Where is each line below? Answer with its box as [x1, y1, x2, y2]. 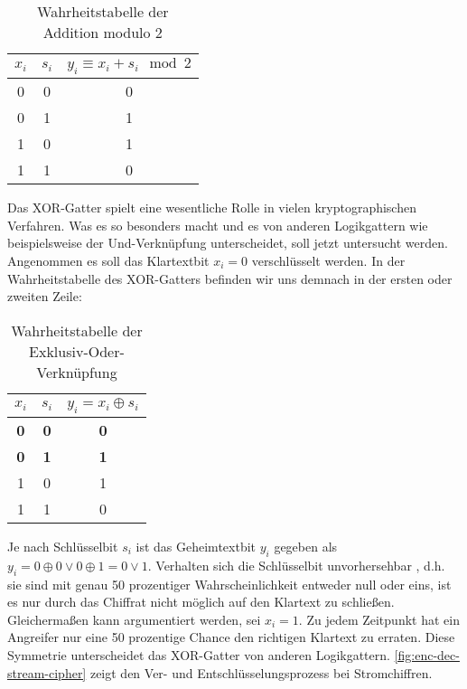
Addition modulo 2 [42, 22, 163, 42]
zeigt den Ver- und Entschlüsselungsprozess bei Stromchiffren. [89, 663, 433, 682]
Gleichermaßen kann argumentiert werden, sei [7, 609, 261, 628]
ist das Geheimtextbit [135, 536, 257, 555]
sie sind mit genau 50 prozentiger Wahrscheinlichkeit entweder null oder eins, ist [7, 574, 452, 593]
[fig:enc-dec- [394, 645, 460, 664]
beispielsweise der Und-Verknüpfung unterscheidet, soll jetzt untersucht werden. [7, 233, 448, 252]
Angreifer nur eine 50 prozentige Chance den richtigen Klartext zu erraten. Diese [7, 628, 455, 647]
